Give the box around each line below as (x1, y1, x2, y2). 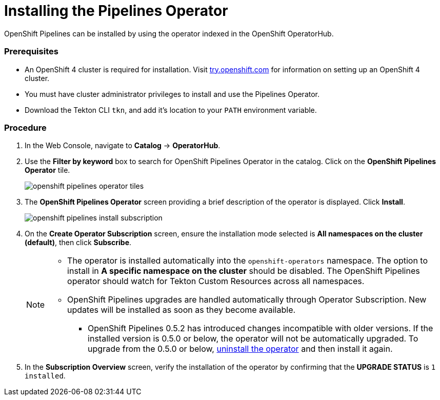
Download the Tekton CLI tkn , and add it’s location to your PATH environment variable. (25, 105, 317, 114)
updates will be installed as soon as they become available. (67, 305, 296, 315)
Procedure (4, 122, 47, 133)
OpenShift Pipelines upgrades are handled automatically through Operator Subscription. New (67, 294, 427, 305)
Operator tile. (25, 166, 70, 175)
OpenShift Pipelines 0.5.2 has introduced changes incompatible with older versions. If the (88, 323, 433, 334)
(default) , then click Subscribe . (25, 238, 132, 247)
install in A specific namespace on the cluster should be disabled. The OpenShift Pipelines (67, 266, 420, 276)
